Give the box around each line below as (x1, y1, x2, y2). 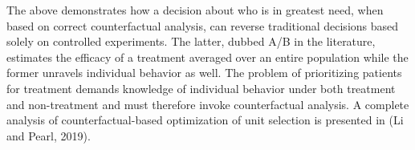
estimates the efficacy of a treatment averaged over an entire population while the (6, 48, 409, 65)
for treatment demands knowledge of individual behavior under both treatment (6, 79, 396, 96)
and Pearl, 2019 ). (6, 127, 91, 144)
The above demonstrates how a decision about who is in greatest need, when (6, 2, 384, 18)
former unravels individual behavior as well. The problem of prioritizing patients (6, 64, 402, 81)
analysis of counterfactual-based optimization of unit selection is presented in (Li (6, 111, 404, 128)
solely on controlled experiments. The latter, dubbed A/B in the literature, (6, 33, 376, 50)
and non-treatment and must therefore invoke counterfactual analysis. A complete (6, 95, 409, 112)
